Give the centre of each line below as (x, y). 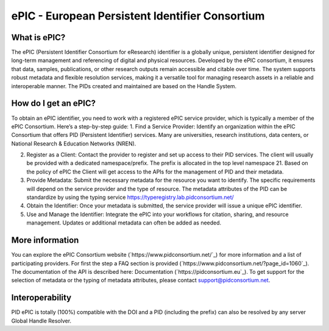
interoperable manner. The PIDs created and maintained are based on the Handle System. (124, 86)
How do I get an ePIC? (54, 103)
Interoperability (41, 298)
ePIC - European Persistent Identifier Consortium (138, 16)
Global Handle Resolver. (41, 321)
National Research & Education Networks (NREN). (74, 144)
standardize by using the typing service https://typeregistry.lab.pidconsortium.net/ (130, 197)
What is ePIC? (38, 37)
